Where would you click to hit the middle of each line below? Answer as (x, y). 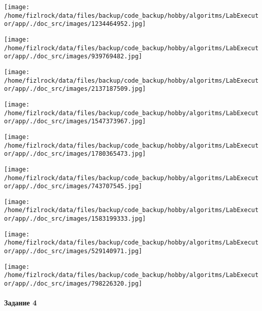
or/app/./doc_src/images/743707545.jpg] (73, 186)
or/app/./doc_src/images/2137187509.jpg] (75, 89)
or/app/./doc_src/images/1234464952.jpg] (75, 24)
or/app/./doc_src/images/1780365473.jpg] (75, 154)
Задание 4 (21, 303)
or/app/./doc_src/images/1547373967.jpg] (75, 122)
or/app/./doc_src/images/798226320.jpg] (73, 284)
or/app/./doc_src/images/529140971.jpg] (73, 251)
